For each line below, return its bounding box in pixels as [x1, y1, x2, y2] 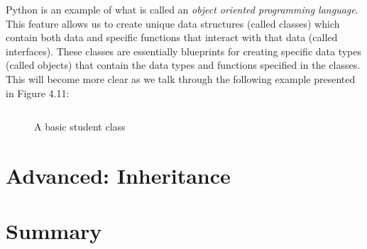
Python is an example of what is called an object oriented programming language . [6, 2, 358, 16]
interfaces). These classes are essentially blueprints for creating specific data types [6, 43, 362, 58]
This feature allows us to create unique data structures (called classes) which [6, 16, 340, 31]
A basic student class [34, 119, 126, 134]
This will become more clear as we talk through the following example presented [6, 71, 356, 86]
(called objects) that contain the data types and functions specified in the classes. [6, 57, 361, 72]
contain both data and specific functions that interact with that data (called [6, 30, 338, 45]
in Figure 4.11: [6, 85, 70, 100]
